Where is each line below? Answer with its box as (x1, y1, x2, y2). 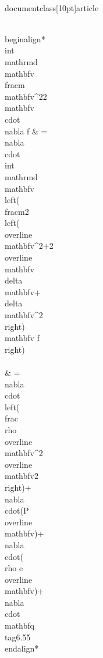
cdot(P (5, 504, 29, 517)
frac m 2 (5, 205, 29, 217)
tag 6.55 (5, 630, 31, 643)
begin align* (5, 32, 45, 45)
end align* (5, 642, 39, 654)
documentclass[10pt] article (5, 1, 99, 14)
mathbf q (5, 619, 34, 632)
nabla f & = (5, 124, 48, 137)
